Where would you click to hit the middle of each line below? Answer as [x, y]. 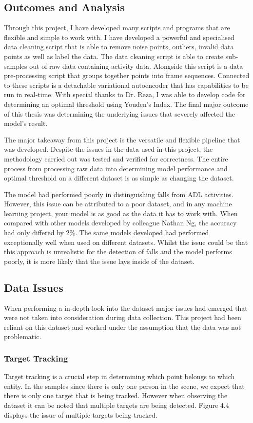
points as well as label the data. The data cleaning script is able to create [114, 56]
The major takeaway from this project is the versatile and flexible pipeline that [122, 139]
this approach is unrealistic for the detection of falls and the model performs [118, 252]
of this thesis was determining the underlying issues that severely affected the [119, 113]
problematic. [23, 336]
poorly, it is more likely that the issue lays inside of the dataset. [99, 261]
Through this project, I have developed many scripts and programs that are [117, 28]
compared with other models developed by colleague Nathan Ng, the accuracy [120, 223]
